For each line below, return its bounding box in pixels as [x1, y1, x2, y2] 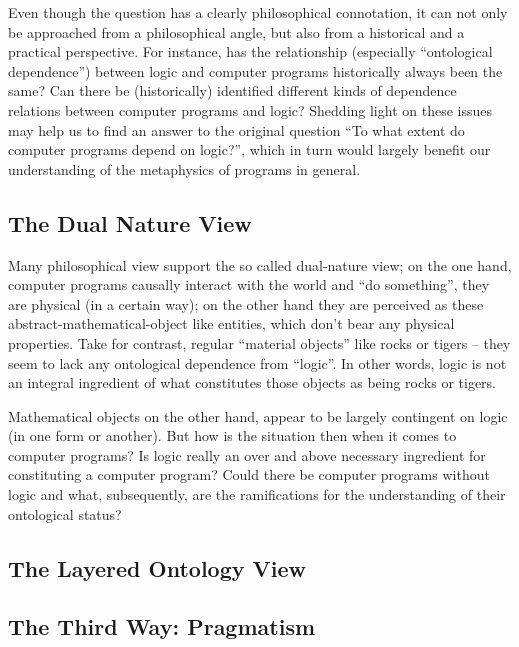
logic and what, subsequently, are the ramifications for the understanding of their [8, 484, 506, 505]
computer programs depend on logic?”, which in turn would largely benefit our [8, 139, 491, 160]
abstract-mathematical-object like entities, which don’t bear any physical [8, 313, 455, 334]
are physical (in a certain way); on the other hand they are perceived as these [8, 293, 484, 314]
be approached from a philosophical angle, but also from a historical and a [8, 21, 465, 42]
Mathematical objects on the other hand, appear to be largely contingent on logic [8, 405, 508, 426]
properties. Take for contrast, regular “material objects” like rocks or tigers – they [8, 332, 511, 353]
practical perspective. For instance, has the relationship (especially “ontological [8, 41, 493, 62]
